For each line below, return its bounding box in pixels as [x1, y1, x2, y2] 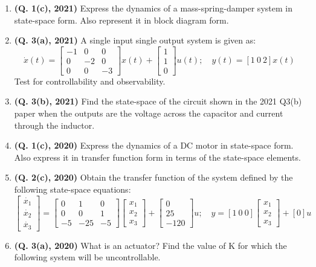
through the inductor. [14, 118, 95, 131]
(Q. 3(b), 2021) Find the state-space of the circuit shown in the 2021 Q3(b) [14, 95, 302, 108]
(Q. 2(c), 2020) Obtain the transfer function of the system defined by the [14, 171, 293, 184]
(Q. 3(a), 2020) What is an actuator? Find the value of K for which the [14, 239, 287, 251]
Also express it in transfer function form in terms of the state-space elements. [14, 150, 301, 163]
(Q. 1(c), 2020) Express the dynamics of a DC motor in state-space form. [14, 139, 294, 152]
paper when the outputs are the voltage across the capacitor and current [14, 107, 283, 120]
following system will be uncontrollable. [14, 251, 161, 263]
